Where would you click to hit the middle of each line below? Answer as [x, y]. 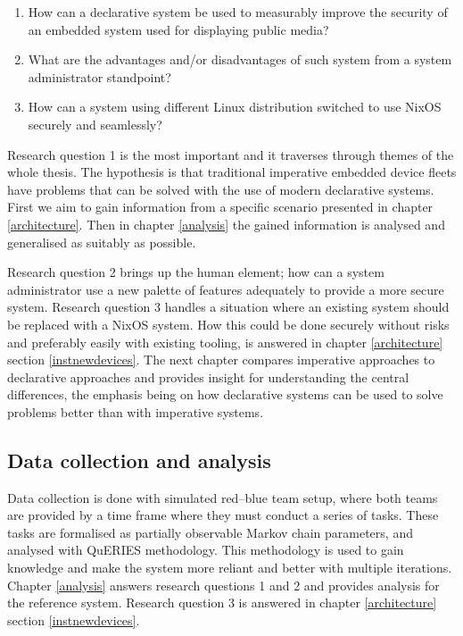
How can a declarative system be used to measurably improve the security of [238, 12]
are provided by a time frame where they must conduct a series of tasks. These [223, 515]
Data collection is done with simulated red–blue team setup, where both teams [223, 497]
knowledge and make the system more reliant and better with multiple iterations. [230, 568]
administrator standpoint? [99, 76]
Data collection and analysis [139, 460]
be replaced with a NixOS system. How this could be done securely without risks [228, 324]
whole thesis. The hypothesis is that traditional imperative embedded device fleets [232, 172]
